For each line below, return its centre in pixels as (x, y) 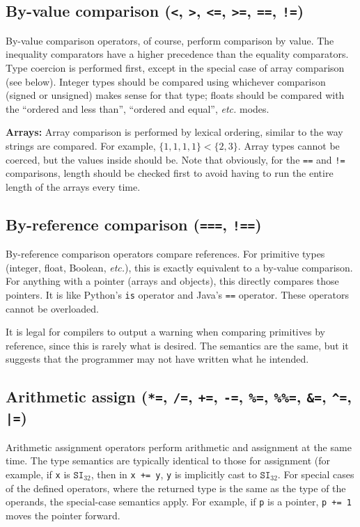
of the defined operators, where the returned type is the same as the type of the (176, 488)
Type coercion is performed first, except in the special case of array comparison (175, 67)
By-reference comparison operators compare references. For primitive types (165, 254)
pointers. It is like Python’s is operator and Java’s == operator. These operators (177, 294)
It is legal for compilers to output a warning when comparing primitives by (165, 332)
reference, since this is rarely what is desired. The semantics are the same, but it (177, 345)
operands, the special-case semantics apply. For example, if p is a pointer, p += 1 (179, 502)
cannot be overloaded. (52, 308)
